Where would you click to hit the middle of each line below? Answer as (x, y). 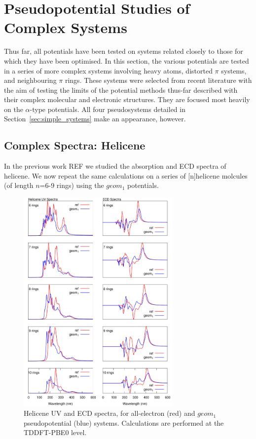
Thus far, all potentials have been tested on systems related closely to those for (124, 51)
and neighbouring (30, 80)
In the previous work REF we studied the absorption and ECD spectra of (115, 166)
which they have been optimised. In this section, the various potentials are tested (127, 60)
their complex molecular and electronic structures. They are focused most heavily (127, 99)
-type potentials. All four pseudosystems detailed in (108, 109)
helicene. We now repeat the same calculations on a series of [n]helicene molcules (126, 175)
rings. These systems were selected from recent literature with (158, 80)
